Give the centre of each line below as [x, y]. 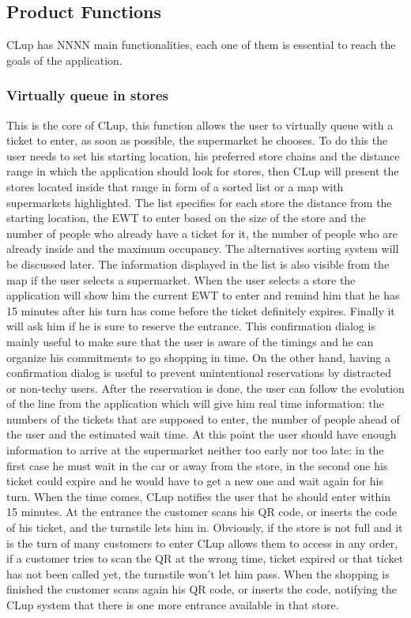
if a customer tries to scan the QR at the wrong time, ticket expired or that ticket [205, 558]
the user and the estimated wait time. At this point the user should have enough [202, 434]
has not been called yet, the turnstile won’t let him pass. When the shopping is [198, 573]
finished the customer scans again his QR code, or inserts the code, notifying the [202, 589]
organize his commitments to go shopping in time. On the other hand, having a [199, 357]
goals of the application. [64, 60]
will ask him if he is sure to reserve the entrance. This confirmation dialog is [191, 326]
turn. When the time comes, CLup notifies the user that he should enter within [198, 496]
